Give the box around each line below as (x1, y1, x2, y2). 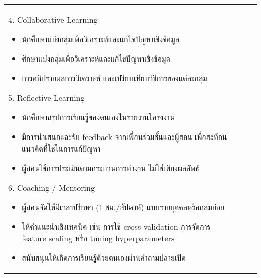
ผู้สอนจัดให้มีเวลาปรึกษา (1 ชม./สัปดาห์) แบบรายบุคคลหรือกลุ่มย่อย (22, 201, 225, 213)
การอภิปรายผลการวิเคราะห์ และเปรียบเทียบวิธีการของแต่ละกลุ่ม (22, 72, 207, 84)
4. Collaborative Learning (8, 14, 98, 25)
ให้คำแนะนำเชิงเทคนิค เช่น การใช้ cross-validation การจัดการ (22, 221, 211, 232)
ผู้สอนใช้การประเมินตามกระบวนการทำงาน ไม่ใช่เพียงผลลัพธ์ (22, 162, 199, 174)
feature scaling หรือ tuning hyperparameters (22, 232, 175, 244)
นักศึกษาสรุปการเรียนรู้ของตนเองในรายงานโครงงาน (22, 111, 175, 123)
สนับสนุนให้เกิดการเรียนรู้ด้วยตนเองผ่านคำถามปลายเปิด (22, 252, 186, 263)
